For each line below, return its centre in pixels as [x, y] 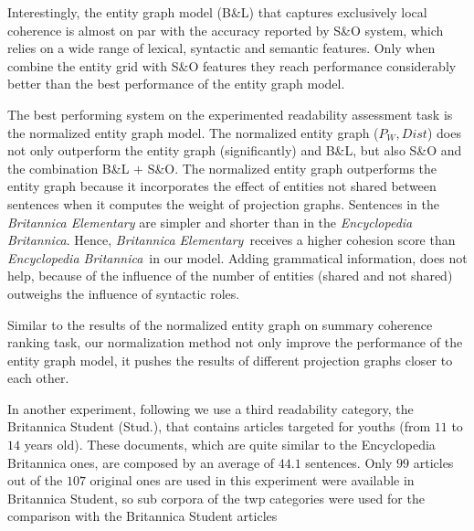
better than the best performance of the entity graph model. [176, 84]
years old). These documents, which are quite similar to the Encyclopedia [230, 445]
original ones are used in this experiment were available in [252, 480]
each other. [38, 378]
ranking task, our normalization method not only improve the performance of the [235, 342]
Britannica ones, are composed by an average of [141, 462]
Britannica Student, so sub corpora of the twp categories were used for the [216, 498]
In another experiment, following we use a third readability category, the [211, 408]
